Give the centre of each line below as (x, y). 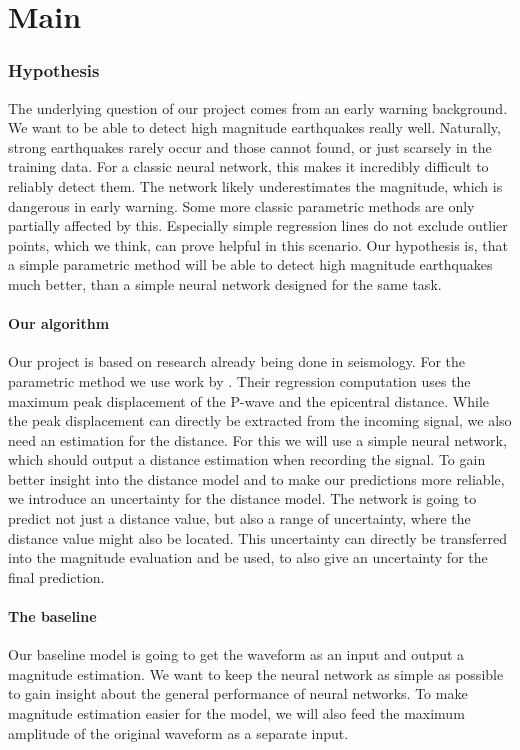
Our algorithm (59, 323)
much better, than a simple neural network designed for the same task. (225, 283)
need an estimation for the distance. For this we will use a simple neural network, (257, 439)
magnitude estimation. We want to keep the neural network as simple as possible (256, 673)
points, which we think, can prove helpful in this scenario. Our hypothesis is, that (258, 244)
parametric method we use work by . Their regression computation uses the (239, 380)
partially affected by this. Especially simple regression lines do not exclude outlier (258, 225)
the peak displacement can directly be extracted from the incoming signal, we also (260, 420)
